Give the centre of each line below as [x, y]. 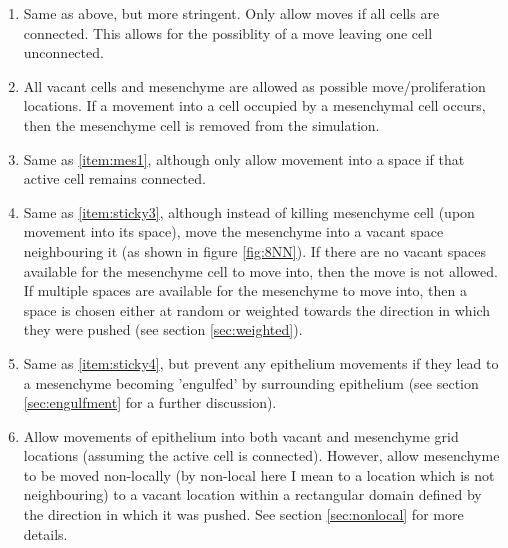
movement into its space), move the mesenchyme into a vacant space [233, 231]
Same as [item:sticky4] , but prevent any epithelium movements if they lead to [261, 362]
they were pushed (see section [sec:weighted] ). [163, 329]
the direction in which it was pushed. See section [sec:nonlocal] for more [243, 514]
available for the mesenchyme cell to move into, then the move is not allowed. [260, 270]
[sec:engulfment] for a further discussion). [150, 402]
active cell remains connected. [114, 178]
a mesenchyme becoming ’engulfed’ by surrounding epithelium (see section [251, 382]
